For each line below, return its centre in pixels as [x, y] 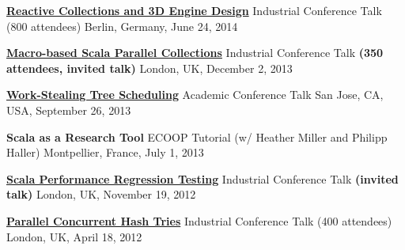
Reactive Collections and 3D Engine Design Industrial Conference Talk [194, 10]
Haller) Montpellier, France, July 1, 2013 [105, 152]
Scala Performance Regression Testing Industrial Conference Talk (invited [202, 178]
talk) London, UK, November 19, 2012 [101, 194]
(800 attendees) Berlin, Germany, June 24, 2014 [122, 26]
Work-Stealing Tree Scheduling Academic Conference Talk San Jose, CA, [195, 95]
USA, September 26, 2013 [69, 110]
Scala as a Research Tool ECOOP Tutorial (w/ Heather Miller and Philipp [197, 136]
